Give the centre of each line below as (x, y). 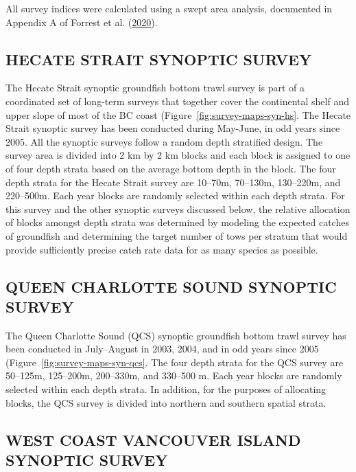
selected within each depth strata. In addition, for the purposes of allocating (166, 389)
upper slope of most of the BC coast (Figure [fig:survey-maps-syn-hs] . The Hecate (178, 114)
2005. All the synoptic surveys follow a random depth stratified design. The (164, 141)
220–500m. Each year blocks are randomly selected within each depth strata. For (175, 195)
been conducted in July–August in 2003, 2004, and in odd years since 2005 (162, 349)
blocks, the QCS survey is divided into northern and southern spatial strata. (166, 402)
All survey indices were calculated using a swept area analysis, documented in (169, 8)
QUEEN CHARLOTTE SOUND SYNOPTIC (171, 286)
